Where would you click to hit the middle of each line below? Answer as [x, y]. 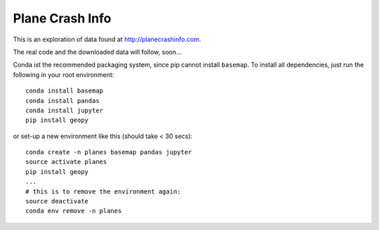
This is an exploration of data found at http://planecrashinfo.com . [107, 39]
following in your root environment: [64, 74]
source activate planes [66, 162]
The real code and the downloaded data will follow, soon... [97, 52]
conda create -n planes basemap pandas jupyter [109, 152]
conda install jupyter [65, 110]
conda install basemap [65, 91]
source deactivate [57, 201]
